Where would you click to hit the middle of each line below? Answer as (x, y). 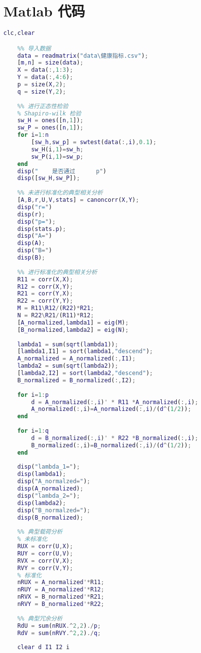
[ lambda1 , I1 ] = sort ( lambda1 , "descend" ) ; (85, 351)
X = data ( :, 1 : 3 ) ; (45, 70)
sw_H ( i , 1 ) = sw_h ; (57, 149)
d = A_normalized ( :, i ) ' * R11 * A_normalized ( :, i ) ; (115, 402)
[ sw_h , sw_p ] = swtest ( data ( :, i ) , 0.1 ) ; (94, 142)
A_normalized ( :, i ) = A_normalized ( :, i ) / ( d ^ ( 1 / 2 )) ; (111, 409)
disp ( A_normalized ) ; (50, 489)
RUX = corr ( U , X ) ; (45, 547)
